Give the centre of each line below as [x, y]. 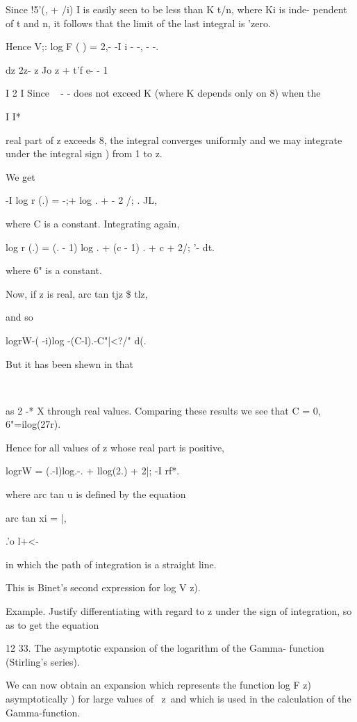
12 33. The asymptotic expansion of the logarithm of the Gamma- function [165, 648]
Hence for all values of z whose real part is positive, [115, 447]
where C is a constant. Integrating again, [93, 223]
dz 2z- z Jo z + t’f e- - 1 [57, 69]
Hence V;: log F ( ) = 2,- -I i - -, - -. [82, 46]
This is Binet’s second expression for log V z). [103, 587]
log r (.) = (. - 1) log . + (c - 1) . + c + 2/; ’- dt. [110, 247]
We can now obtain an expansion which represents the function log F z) [158, 685]
